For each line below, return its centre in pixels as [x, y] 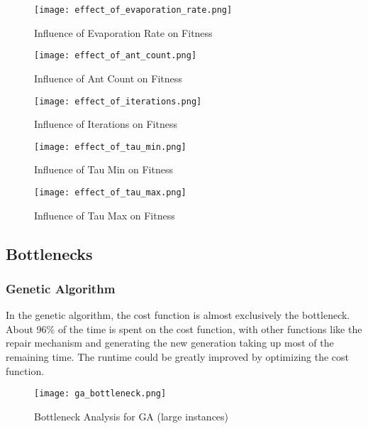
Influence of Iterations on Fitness [106, 124]
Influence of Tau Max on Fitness [105, 215]
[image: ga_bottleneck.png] [100, 394]
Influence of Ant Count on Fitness [108, 78]
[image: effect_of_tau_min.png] [110, 147]
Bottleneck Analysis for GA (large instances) [132, 416]
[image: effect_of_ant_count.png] [116, 56]
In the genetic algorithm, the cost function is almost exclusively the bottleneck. [178, 315]
